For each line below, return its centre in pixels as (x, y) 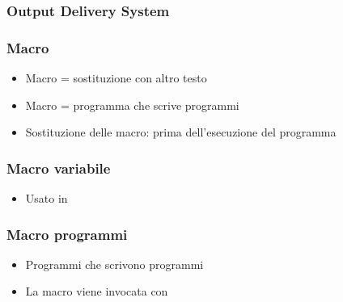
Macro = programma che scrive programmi (132, 105)
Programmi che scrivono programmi (114, 264)
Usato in (47, 198)
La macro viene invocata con (97, 291)
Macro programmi (67, 234)
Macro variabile (59, 168)
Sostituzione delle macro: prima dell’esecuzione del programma (181, 132)
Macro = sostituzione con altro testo (116, 78)
